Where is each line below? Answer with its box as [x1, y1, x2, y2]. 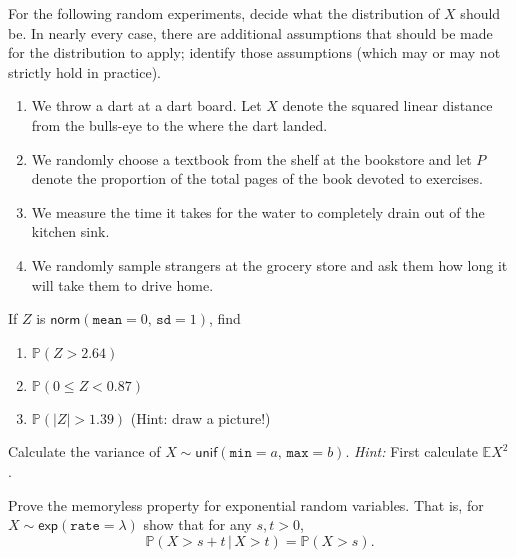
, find [208, 308, 241, 329]
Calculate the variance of [8, 441, 161, 462]
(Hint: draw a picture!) [130, 407, 271, 428]
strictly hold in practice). [8, 61, 162, 82]
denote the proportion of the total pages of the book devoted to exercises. [31, 168, 483, 189]
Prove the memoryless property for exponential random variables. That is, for [8, 494, 484, 515]
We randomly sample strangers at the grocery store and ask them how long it [31, 254, 508, 275]
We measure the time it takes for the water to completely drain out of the [31, 201, 485, 222]
